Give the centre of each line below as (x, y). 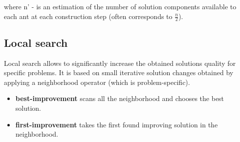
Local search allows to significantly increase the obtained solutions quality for (120, 63)
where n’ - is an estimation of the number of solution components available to (120, 6)
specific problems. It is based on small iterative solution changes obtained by (119, 72)
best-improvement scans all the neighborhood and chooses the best (120, 98)
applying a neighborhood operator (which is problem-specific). (97, 82)
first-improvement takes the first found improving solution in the (117, 124)
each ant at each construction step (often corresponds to (88, 16)
